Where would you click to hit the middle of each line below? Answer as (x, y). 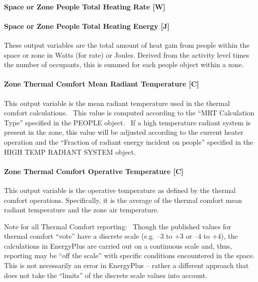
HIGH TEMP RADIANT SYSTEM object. (70, 151)
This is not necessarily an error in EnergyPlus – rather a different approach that (127, 265)
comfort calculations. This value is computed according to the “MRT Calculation (129, 113)
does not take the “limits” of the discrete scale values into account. (106, 275)
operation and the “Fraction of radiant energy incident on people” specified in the (129, 141)
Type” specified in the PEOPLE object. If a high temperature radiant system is (128, 122)
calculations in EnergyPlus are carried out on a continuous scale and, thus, (118, 245)
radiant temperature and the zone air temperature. (82, 210)
